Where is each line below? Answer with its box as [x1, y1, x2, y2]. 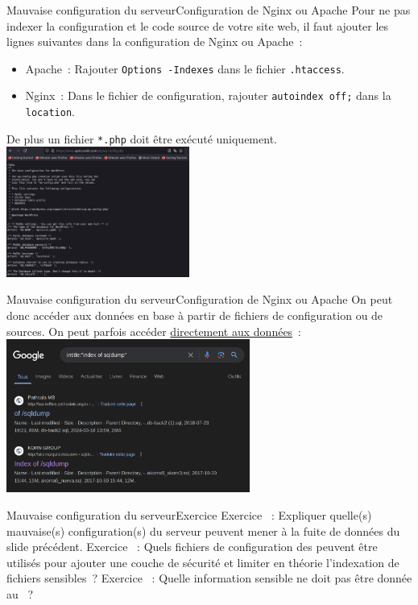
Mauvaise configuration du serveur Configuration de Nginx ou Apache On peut [6, 291, 393, 308]
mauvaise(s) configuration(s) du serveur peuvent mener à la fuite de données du [6, 522, 400, 539]
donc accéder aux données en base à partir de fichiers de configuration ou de [6, 307, 383, 324]
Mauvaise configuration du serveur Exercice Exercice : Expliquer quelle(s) [6, 506, 372, 523]
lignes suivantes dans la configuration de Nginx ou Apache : [6, 33, 303, 50]
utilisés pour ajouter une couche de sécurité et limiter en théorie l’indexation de [6, 553, 399, 570]
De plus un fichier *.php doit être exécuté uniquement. [6, 130, 277, 147]
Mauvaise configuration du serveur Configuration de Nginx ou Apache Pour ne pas [6, 2, 411, 18]
